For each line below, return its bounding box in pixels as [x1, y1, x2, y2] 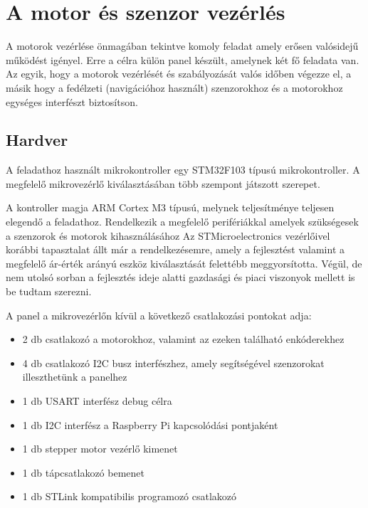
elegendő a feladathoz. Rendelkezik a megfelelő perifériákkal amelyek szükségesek [6, 214, 359, 229]
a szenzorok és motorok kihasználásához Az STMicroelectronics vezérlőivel [6, 228, 330, 243]
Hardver [6, 129, 68, 151]
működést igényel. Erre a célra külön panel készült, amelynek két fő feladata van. [6, 52, 359, 67]
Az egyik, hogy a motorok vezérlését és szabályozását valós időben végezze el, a [6, 66, 352, 81]
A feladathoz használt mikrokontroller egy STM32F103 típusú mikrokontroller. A [6, 162, 360, 177]
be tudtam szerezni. [6, 284, 92, 299]
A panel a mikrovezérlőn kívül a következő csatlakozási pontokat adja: [6, 307, 312, 322]
